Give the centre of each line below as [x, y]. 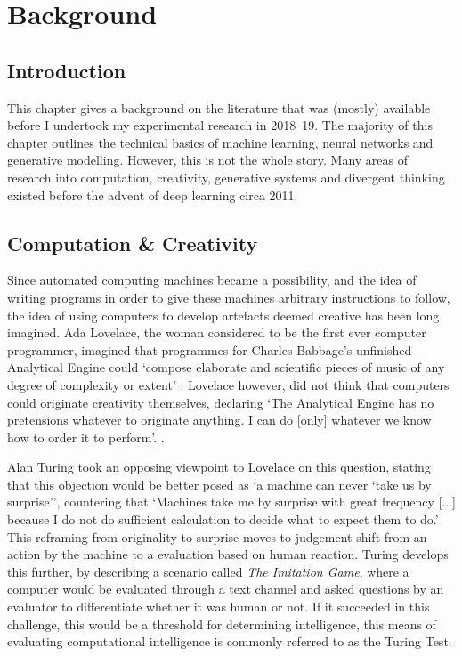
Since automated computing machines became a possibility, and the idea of [212, 280]
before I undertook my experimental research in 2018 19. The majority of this [220, 125]
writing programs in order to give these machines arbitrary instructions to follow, [229, 297]
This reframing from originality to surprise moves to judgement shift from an [217, 536]
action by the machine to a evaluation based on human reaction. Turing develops [228, 554]
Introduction [67, 70]
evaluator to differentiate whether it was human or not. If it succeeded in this [219, 607]
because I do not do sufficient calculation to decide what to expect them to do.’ [223, 519]
